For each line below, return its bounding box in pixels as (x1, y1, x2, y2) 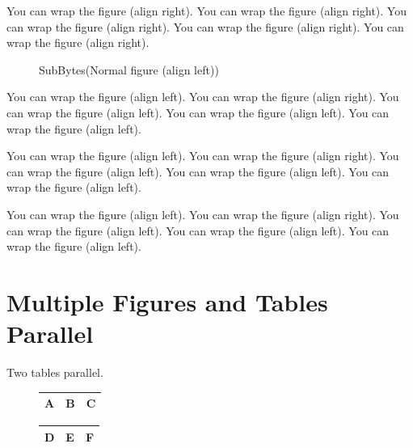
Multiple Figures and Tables (6, 285, 328, 318)
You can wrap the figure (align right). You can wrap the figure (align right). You (6, 2, 407, 19)
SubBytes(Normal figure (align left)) (39, 61, 219, 78)
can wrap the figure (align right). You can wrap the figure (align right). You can (6, 18, 404, 35)
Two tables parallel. (6, 364, 103, 381)
